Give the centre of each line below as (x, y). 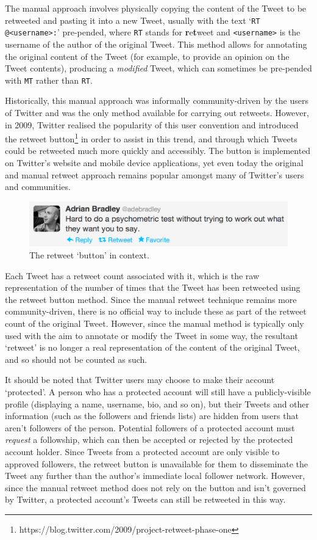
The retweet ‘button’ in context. (89, 255)
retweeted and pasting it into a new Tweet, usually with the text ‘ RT (133, 20)
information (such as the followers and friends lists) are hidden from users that (152, 416)
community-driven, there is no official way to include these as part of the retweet (156, 311)
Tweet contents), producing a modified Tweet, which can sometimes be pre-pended (158, 68)
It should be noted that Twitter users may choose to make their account (140, 380)
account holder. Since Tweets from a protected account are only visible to (142, 451)
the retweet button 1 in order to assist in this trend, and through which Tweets (151, 138)
